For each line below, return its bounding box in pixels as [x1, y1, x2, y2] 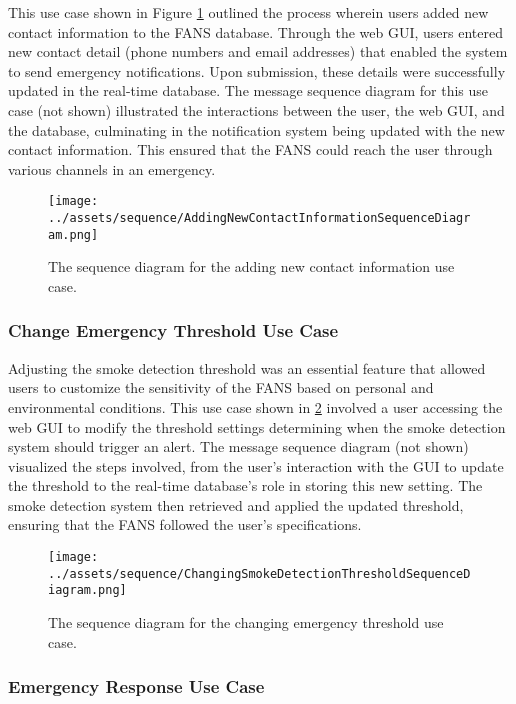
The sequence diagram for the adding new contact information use [48, 256, 455, 277]
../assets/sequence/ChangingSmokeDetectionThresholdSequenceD [48, 566, 471, 581]
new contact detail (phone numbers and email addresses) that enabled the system [8, 41, 508, 62]
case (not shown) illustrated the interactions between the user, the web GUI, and [8, 99, 505, 120]
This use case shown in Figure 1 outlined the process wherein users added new [8, 2, 489, 22]
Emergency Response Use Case [8, 674, 265, 699]
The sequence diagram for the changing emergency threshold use [48, 612, 444, 633]
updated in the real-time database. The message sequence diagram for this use [8, 80, 489, 101]
